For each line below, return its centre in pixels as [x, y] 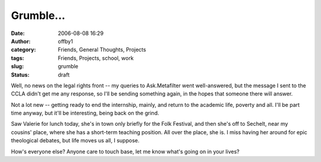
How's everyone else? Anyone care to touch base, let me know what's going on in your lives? [125, 151]
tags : [18, 58]
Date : [18, 33]
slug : [17, 66]
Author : [21, 41]
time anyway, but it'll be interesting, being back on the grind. [85, 113]
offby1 [66, 41]
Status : [20, 75]
